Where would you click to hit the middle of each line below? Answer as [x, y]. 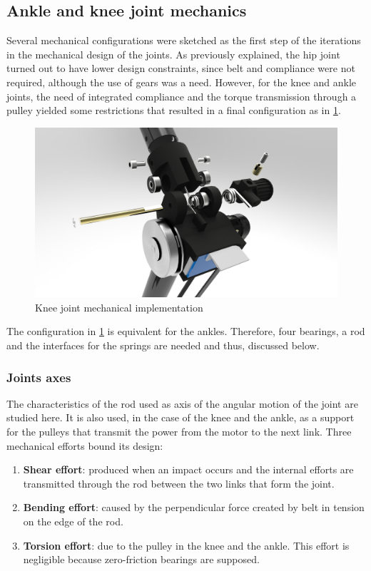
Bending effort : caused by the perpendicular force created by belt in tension [194, 507]
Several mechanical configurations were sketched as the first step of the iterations [184, 40]
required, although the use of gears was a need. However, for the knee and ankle [182, 82]
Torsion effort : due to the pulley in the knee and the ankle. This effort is [186, 545]
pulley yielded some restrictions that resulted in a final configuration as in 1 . [174, 110]
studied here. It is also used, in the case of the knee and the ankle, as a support [181, 417]
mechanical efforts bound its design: [85, 445]
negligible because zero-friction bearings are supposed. [141, 559]
